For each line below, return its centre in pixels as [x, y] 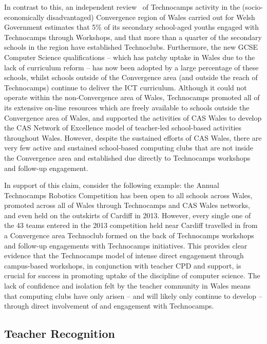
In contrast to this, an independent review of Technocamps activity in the [122, 7]
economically [24, 17]
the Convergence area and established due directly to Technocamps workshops [127, 157]
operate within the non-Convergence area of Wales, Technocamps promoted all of [132, 97]
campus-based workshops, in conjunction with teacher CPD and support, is [123, 265]
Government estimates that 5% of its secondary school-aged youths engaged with [132, 27]
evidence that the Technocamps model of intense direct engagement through [124, 255]
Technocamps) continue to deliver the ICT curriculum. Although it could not [126, 87]
